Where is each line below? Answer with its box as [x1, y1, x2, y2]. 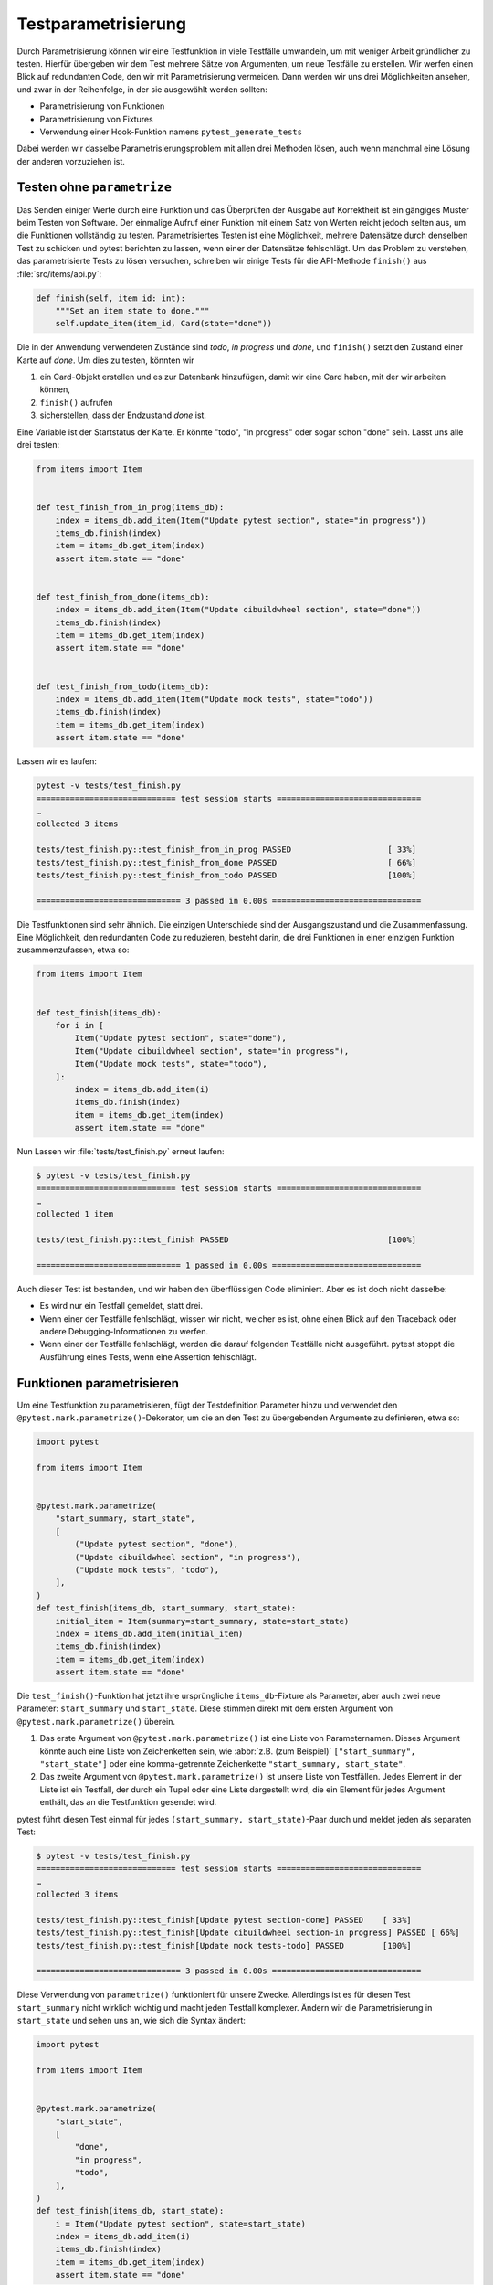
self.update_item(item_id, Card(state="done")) [55, 318, 273, 329]
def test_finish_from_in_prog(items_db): [36, 503, 225, 513]
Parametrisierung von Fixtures [39, 113, 154, 124]
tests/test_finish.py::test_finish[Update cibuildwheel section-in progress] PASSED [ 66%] [36, 1928, 460, 1938]
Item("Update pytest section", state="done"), [74, 1033, 287, 1044]
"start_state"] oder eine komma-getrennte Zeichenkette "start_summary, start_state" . [39, 1759, 406, 1770]
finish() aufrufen [39, 397, 113, 408]
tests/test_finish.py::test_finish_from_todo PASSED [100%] [36, 869, 417, 880]
